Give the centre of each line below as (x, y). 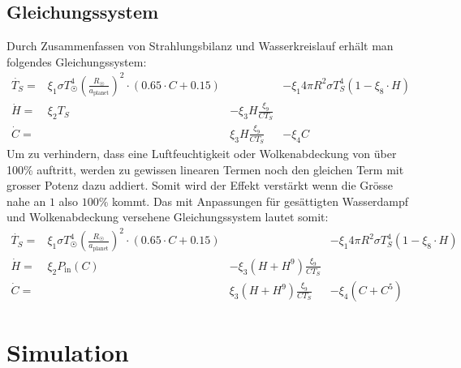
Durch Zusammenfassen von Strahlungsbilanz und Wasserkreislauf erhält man (200, 46)
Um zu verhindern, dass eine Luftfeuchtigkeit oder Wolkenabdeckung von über (202, 153)
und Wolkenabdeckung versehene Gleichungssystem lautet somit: (168, 217)
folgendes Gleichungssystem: (77, 61)
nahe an (26, 201)
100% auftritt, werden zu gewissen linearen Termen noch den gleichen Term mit (205, 169)
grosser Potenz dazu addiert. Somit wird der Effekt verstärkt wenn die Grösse (200, 185)
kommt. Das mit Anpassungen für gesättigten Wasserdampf (260, 201)
